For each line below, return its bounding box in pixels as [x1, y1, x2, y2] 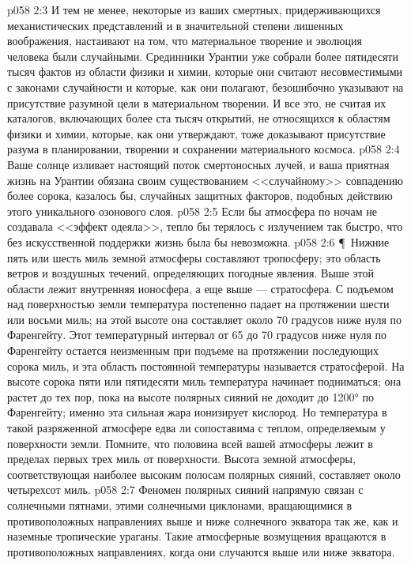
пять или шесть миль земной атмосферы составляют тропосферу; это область [7, 249, 381, 266]
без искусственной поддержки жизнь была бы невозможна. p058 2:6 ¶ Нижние [7, 233, 390, 250]
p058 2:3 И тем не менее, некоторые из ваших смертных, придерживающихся [7, 2, 381, 17]
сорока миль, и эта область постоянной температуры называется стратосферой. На [7, 357, 405, 374]
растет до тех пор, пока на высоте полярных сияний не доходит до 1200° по [7, 388, 374, 405]
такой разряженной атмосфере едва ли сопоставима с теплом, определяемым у [7, 420, 386, 436]
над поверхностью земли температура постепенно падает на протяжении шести [7, 296, 390, 312]
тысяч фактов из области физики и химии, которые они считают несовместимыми [7, 63, 403, 80]
